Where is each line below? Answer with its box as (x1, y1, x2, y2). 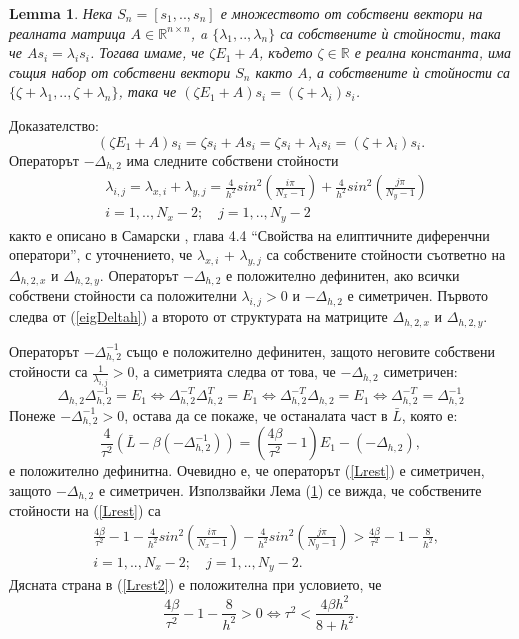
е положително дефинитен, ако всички (226, 264, 460, 285)
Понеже (9, 404, 56, 425)
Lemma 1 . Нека (9, 3, 113, 23)
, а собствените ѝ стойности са (307, 61, 510, 82)
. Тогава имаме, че (89, 42, 205, 63)
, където (259, 42, 313, 63)
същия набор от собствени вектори (9, 61, 231, 82)
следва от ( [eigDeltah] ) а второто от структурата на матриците (9, 306, 388, 327)
